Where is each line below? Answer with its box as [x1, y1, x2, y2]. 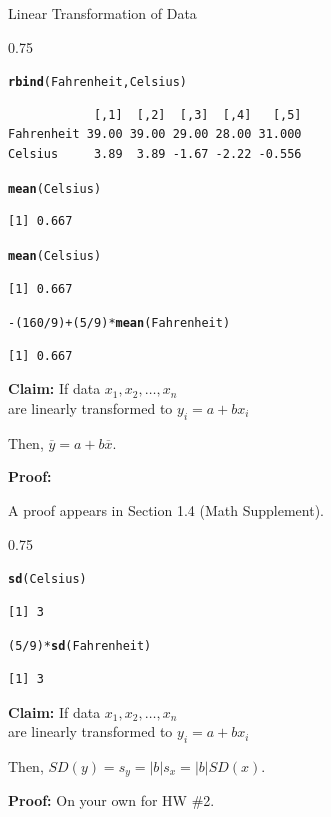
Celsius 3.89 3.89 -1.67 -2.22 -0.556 [8, 147, 302, 162]
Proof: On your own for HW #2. [8, 790, 215, 811]
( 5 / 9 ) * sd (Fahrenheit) [8, 639, 152, 654]
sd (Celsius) [8, 572, 87, 587]
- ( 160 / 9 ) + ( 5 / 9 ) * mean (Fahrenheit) [8, 316, 231, 331]
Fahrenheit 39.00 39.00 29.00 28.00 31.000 [8, 127, 302, 142]
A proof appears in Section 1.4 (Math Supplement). [8, 499, 324, 520]
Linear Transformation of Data [8, 3, 197, 23]
